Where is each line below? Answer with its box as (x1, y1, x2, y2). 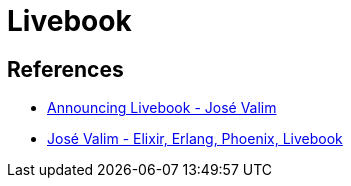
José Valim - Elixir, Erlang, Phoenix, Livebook (47, 130, 343, 148)
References (7, 56, 124, 82)
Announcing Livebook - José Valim (47, 99, 277, 117)
